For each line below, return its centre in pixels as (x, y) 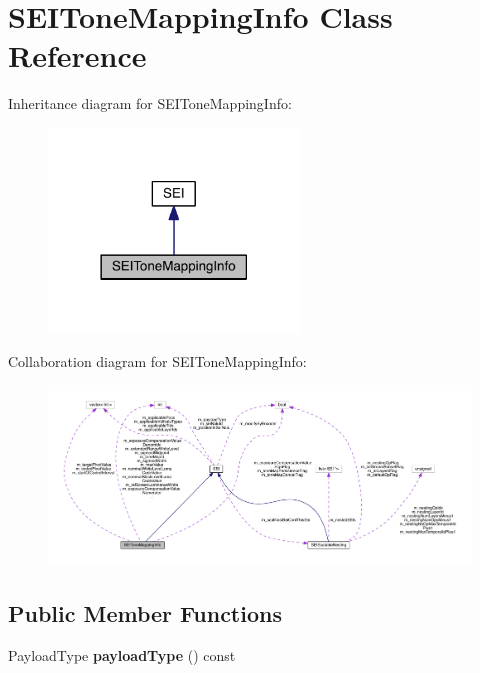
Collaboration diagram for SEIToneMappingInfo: (157, 360)
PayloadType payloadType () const (122, 654)
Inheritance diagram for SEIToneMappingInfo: (150, 103)
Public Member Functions (145, 612)
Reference (77, 55)
